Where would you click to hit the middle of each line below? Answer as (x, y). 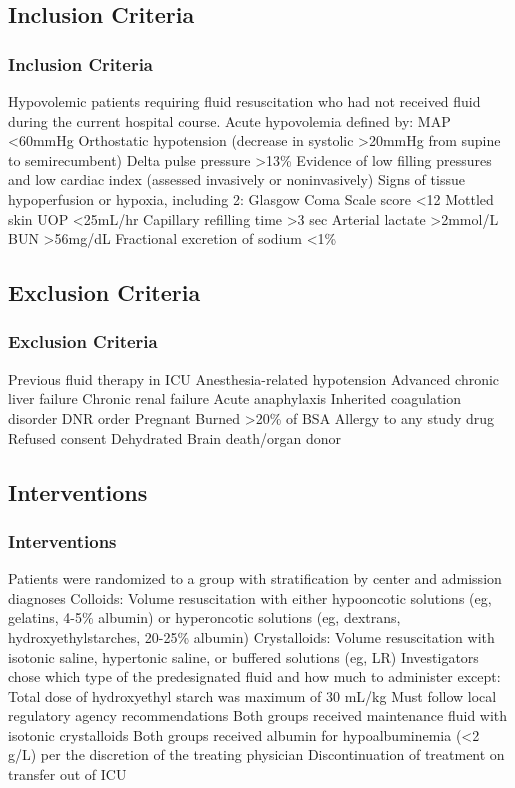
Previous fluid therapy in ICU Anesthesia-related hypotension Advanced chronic (254, 378)
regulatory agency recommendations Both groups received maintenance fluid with (258, 715)
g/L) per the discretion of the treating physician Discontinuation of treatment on (256, 754)
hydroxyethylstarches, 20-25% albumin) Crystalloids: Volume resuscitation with (251, 636)
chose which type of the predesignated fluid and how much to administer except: (254, 676)
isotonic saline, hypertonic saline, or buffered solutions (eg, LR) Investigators (243, 656)
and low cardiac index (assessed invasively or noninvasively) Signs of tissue (236, 179)
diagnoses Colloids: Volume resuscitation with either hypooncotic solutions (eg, (250, 597)
